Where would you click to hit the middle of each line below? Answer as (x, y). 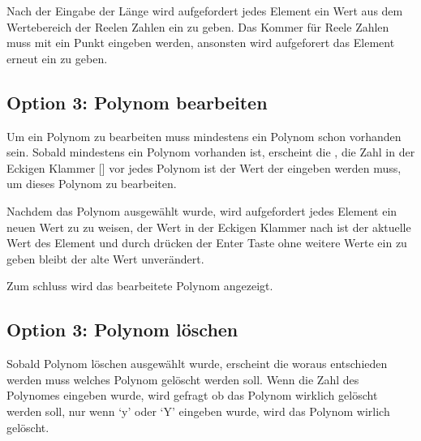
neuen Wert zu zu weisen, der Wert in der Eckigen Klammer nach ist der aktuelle (209, 227)
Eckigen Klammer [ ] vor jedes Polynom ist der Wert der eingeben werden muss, (204, 167)
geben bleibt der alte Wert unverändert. (105, 258)
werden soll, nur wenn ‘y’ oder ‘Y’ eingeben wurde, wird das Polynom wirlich (198, 411)
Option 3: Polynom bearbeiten (137, 102)
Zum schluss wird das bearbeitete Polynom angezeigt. (140, 286)
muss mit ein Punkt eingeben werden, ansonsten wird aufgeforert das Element (201, 43)
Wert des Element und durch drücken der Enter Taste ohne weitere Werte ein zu (207, 243)
